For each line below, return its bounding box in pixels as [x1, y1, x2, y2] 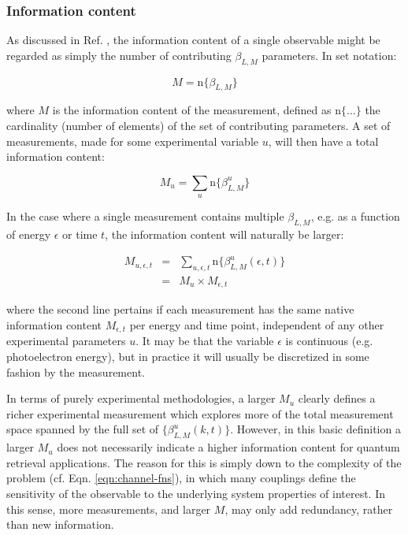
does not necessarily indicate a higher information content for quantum [57, 439, 400, 455]
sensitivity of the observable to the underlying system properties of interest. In [6, 485, 386, 501]
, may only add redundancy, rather [224, 500, 393, 517]
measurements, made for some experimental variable [6, 132, 259, 149]
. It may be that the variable [135, 333, 274, 349]
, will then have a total [268, 132, 379, 149]
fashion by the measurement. [6, 363, 145, 380]
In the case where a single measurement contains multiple [6, 208, 284, 225]
